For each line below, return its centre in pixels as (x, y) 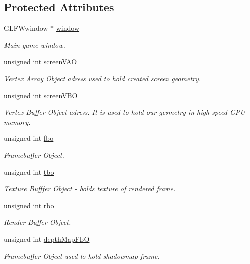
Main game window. (35, 45)
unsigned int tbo (29, 172)
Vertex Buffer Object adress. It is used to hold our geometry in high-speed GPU (125, 112)
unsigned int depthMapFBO (47, 238)
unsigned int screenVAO (41, 62)
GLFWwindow (26, 28)
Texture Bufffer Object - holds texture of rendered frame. (90, 189)
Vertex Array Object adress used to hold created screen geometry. (103, 78)
